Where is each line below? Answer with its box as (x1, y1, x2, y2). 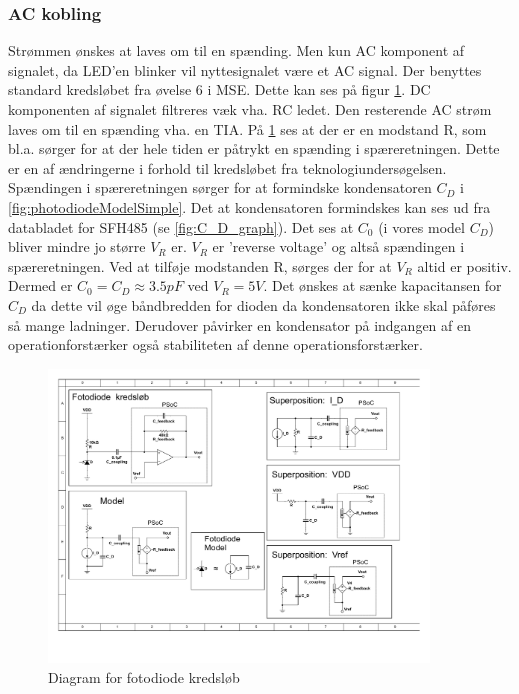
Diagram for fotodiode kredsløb (48, 667, 240, 688)
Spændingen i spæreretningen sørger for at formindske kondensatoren (8, 177, 432, 198)
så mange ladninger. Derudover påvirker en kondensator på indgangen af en (8, 314, 472, 335)
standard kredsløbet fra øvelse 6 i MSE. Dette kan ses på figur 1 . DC (8, 79, 431, 100)
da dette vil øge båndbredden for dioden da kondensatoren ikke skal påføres (31, 294, 496, 315)
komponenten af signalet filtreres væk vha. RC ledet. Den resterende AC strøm (8, 99, 492, 119)
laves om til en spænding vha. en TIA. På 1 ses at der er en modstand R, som (8, 118, 487, 139)
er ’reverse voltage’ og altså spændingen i (212, 236, 465, 257)
